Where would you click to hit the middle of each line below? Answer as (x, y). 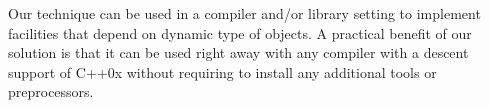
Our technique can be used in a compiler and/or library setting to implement (244, 13)
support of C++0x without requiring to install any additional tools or (222, 71)
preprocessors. (51, 91)
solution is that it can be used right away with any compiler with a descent (238, 52)
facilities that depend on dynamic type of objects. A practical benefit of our (240, 32)
